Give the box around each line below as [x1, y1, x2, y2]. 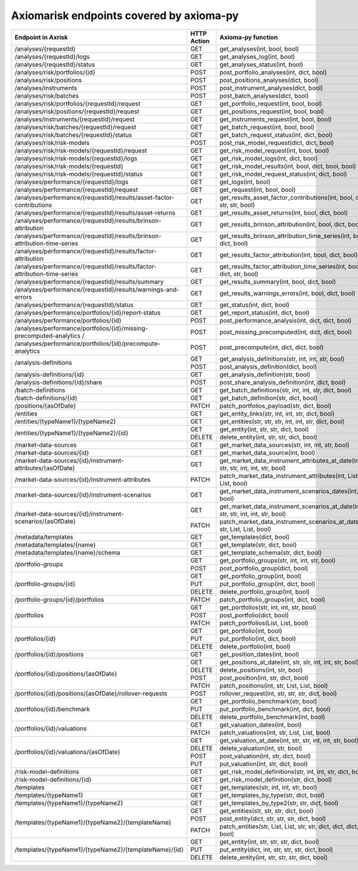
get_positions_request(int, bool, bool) [219, 107, 325, 116]
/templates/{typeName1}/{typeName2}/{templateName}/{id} [14, 845, 184, 854]
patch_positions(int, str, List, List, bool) [219, 681, 328, 690]
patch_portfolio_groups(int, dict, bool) [219, 595, 325, 603]
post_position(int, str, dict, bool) [219, 674, 308, 682]
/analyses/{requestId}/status [14, 60, 95, 69]
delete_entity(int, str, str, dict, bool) [219, 433, 317, 441]
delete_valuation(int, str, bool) [219, 744, 303, 752]
